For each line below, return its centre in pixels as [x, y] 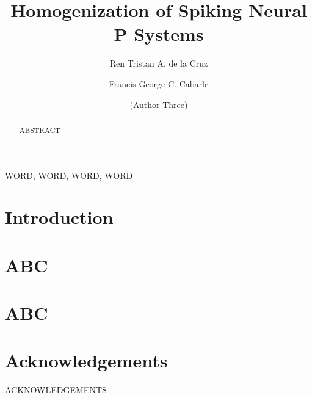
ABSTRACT [40, 130]
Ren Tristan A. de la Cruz [159, 63]
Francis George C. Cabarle [159, 83]
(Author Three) [159, 104]
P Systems [159, 34]
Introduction [59, 217]
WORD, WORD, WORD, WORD [69, 175]
